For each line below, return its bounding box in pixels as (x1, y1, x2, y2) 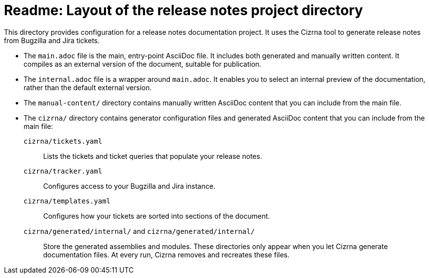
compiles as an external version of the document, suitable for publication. (24, 59, 262, 68)
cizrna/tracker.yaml (24, 167, 103, 175)
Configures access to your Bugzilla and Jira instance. (43, 181, 215, 190)
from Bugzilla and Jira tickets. (4, 36, 100, 45)
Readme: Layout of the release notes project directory (4, 2, 363, 19)
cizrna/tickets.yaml (24, 137, 103, 145)
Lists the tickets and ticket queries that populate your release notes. (43, 152, 262, 160)
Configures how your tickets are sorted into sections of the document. (43, 211, 270, 220)
